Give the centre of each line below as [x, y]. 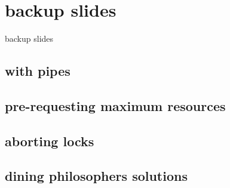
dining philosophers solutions [96, 176]
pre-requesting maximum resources [115, 105]
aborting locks [50, 141]
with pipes [38, 71]
